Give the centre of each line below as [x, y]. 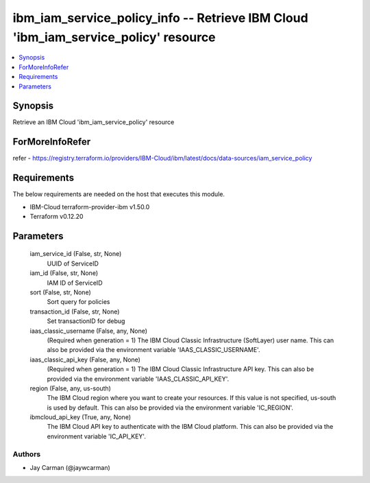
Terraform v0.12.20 [57, 217]
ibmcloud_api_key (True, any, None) [81, 417]
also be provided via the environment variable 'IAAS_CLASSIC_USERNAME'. [153, 350]
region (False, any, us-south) [70, 388]
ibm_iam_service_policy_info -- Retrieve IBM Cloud [160, 18]
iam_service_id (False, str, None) [76, 254]
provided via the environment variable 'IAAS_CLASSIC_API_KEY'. [138, 379]
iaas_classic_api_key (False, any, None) [85, 360]
